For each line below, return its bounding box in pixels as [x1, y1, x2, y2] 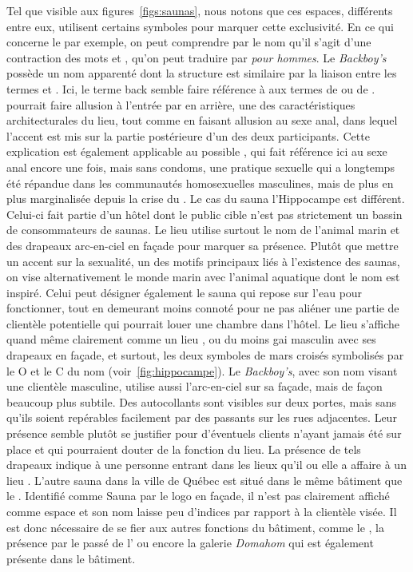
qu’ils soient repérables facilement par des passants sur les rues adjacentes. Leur [6, 409, 397, 426]
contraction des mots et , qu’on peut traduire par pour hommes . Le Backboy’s [6, 49, 387, 66]
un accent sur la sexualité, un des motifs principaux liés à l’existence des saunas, [6, 252, 400, 269]
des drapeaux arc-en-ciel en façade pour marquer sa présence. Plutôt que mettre [6, 236, 399, 253]
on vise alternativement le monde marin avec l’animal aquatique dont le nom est [6, 268, 400, 285]
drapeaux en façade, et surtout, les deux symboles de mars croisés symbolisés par [6, 347, 404, 363]
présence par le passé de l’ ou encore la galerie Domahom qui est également [6, 534, 374, 551]
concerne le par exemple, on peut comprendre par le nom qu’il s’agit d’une [6, 34, 371, 50]
